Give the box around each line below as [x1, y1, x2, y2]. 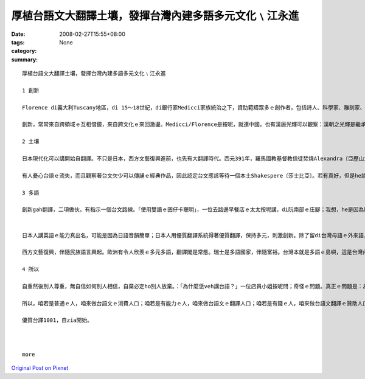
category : [11, 47, 37, 55]
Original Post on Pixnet [11, 364, 69, 372]
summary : [11, 55, 38, 63]
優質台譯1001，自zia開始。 [22, 317, 93, 324]
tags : [11, 38, 25, 46]
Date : [11, 30, 26, 38]
